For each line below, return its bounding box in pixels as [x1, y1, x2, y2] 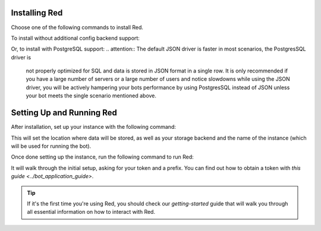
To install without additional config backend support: [11, 34, 140, 42]
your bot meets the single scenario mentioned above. [26, 92, 157, 99]
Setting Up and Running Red [11, 107, 117, 118]
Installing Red [11, 8, 63, 18]
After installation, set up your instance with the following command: [11, 124, 177, 131]
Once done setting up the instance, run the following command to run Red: [11, 153, 194, 160]
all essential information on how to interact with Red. [27, 208, 156, 216]
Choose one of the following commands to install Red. [11, 24, 144, 31]
